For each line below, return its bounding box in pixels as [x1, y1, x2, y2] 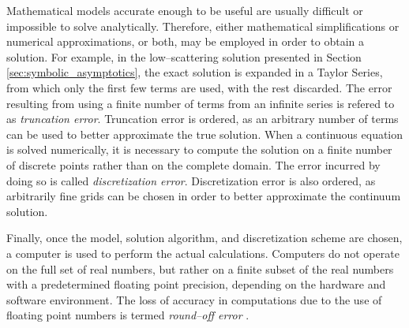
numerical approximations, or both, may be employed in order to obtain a [6, 33, 364, 50]
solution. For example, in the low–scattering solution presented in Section [6, 48, 362, 65]
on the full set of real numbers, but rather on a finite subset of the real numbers [6, 260, 394, 277]
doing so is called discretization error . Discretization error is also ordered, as [6, 172, 376, 188]
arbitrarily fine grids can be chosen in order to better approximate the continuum [6, 188, 401, 204]
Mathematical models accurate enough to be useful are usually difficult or [6, 2, 363, 18]
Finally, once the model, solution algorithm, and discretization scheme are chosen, [6, 229, 403, 246]
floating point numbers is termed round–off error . [6, 307, 250, 323]
